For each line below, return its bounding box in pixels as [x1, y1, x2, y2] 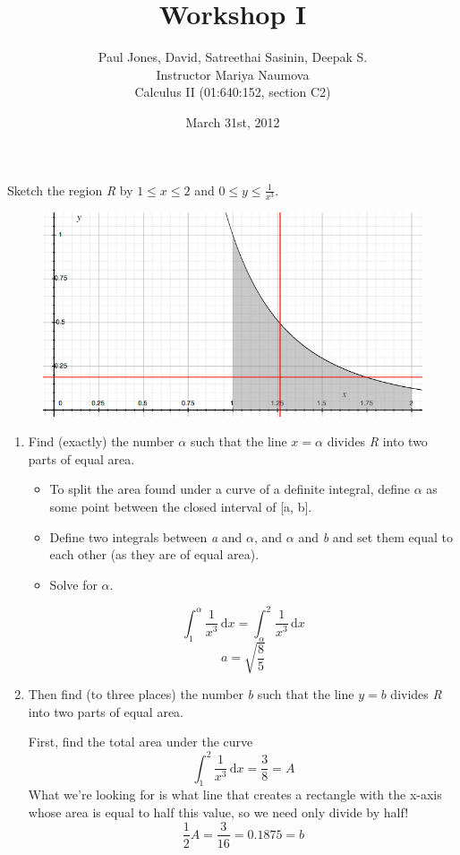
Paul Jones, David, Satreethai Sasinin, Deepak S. [98, 47, 368, 66]
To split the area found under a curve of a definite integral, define [49, 479, 410, 498]
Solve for [49, 574, 98, 593]
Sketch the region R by [7, 180, 133, 199]
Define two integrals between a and [49, 527, 243, 546]
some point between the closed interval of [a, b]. [49, 497, 312, 516]
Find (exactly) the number [28, 432, 175, 451]
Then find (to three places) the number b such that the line [28, 685, 354, 704]
